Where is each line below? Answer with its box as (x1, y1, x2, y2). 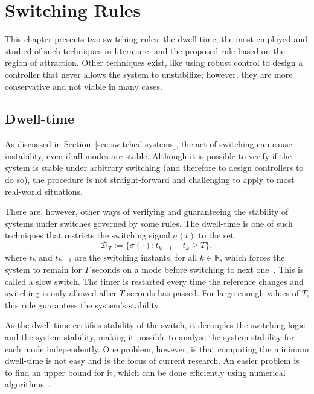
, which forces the (220, 250, 285, 263)
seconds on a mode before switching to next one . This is (92, 262, 304, 275)
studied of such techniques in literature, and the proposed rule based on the (5, 44, 285, 57)
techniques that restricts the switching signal (5, 229, 170, 241)
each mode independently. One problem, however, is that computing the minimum (5, 342, 309, 355)
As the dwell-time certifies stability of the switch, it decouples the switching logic (5, 319, 306, 331)
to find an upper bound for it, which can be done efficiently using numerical (5, 366, 286, 378)
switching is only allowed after (5, 287, 117, 299)
